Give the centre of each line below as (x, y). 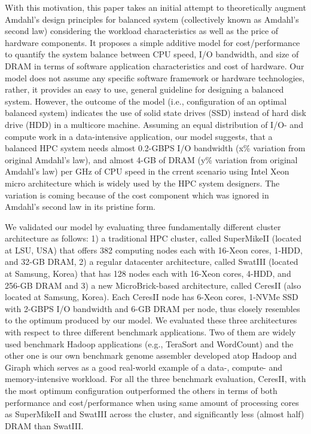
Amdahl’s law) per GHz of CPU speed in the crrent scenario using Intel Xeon (147, 171)
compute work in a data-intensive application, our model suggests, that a (139, 136)
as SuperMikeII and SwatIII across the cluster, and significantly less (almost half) (155, 414)
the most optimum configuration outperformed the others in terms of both (141, 390)
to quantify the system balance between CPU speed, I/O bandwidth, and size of (152, 54)
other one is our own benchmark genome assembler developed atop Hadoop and (151, 355)
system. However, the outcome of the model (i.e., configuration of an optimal (146, 101)
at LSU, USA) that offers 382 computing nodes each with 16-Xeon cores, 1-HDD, (154, 250)
